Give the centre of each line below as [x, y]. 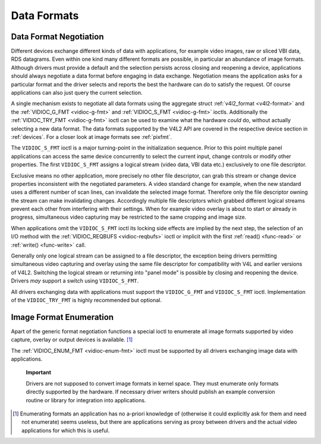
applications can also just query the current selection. [77, 93]
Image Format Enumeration [62, 317]
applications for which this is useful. [66, 430]
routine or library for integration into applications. [86, 400]
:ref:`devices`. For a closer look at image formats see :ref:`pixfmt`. [92, 136]
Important [39, 372]
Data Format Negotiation [57, 37]
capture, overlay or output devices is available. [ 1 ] [72, 340]
